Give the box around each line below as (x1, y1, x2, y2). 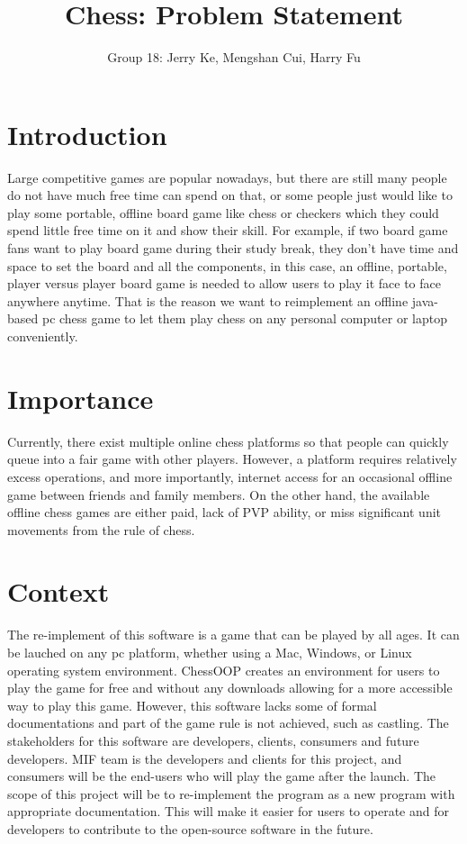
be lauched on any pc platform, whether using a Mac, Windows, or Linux (7, 643, 412, 661)
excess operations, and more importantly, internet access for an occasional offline (7, 467, 453, 486)
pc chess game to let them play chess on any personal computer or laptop (41, 309, 447, 328)
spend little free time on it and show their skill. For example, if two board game (7, 221, 448, 240)
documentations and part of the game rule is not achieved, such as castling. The (7, 713, 449, 732)
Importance (7, 379, 154, 416)
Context (7, 573, 110, 610)
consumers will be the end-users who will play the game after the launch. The (7, 767, 436, 785)
